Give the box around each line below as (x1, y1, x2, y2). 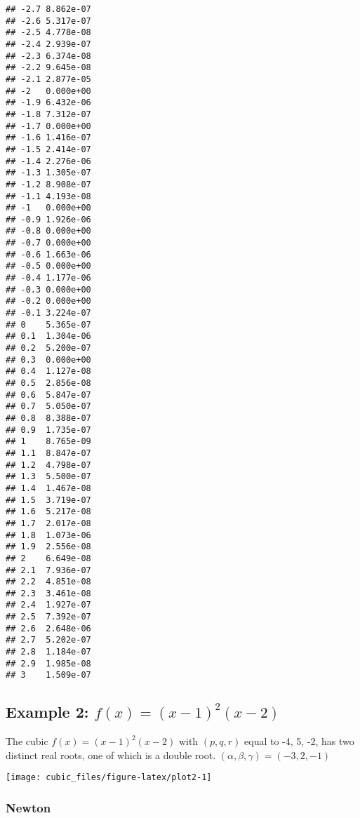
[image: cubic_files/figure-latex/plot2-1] (6, 772, 212, 783)
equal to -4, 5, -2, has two (244, 734, 354, 749)
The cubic (6, 734, 48, 749)
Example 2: (6, 701, 89, 723)
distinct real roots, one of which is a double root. (6, 747, 216, 762)
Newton (6, 799, 51, 817)
